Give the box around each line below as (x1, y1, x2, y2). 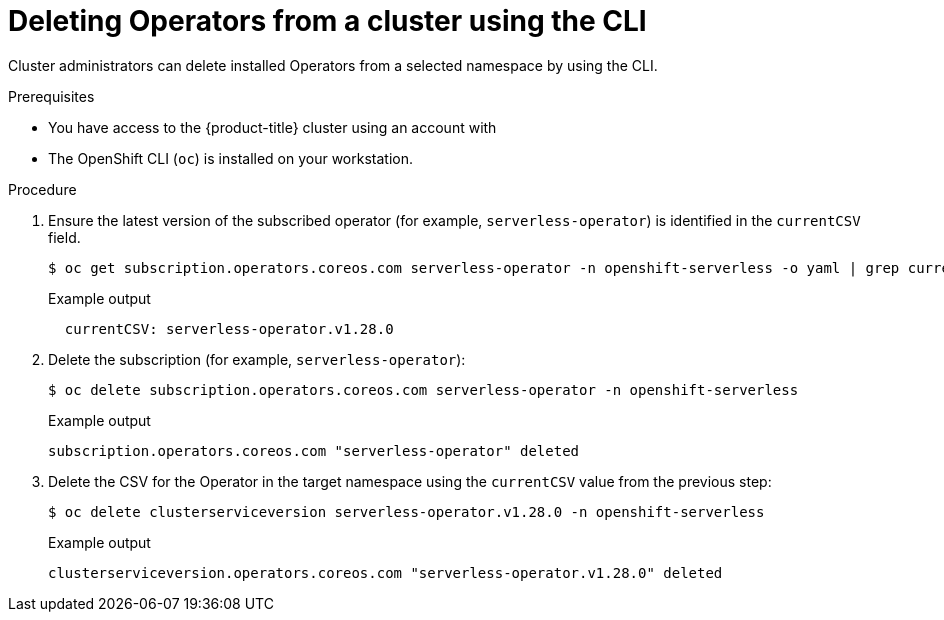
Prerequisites (8, 87, 95, 105)
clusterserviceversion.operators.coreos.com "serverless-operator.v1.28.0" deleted (48, 564, 723, 581)
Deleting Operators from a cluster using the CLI (8, 4, 647, 38)
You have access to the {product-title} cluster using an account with (48, 118, 497, 136)
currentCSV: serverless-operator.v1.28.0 (64, 320, 394, 337)
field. (48, 228, 81, 246)
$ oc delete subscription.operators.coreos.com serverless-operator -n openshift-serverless (48, 381, 799, 398)
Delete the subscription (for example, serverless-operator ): (48, 350, 466, 368)
